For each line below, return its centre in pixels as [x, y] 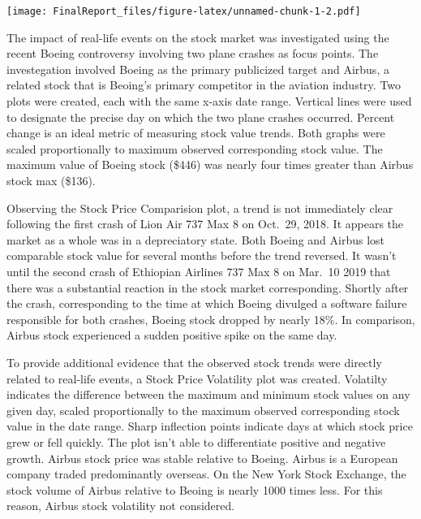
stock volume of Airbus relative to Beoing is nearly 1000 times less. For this [195, 489]
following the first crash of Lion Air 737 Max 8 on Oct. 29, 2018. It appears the [205, 224]
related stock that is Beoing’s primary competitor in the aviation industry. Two [204, 85]
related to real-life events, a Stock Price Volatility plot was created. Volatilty [197, 378]
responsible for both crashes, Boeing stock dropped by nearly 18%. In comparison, [211, 319]
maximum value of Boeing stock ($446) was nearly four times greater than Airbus [210, 164]
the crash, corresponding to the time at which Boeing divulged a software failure [207, 303]
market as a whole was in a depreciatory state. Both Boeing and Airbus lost [196, 239]
